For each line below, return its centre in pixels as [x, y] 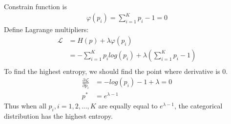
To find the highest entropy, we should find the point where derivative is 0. [116, 71]
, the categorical [199, 105]
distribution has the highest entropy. [58, 115]
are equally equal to [128, 105]
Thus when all [25, 105]
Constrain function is [35, 6]
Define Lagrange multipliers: [46, 29]
